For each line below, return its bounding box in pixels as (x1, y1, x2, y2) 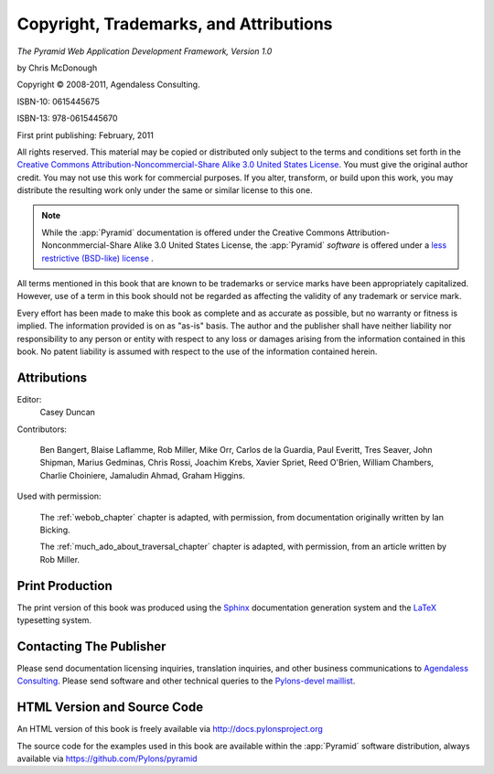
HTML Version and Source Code (16, 700, 204, 715)
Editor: (16, 393, 42, 404)
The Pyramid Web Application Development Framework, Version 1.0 (16, 46, 273, 57)
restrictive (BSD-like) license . (41, 253, 155, 263)
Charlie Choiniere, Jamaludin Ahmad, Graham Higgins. (39, 469, 246, 480)
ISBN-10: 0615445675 (16, 96, 101, 107)
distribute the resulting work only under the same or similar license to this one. (16, 185, 313, 196)
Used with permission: (16, 490, 102, 502)
